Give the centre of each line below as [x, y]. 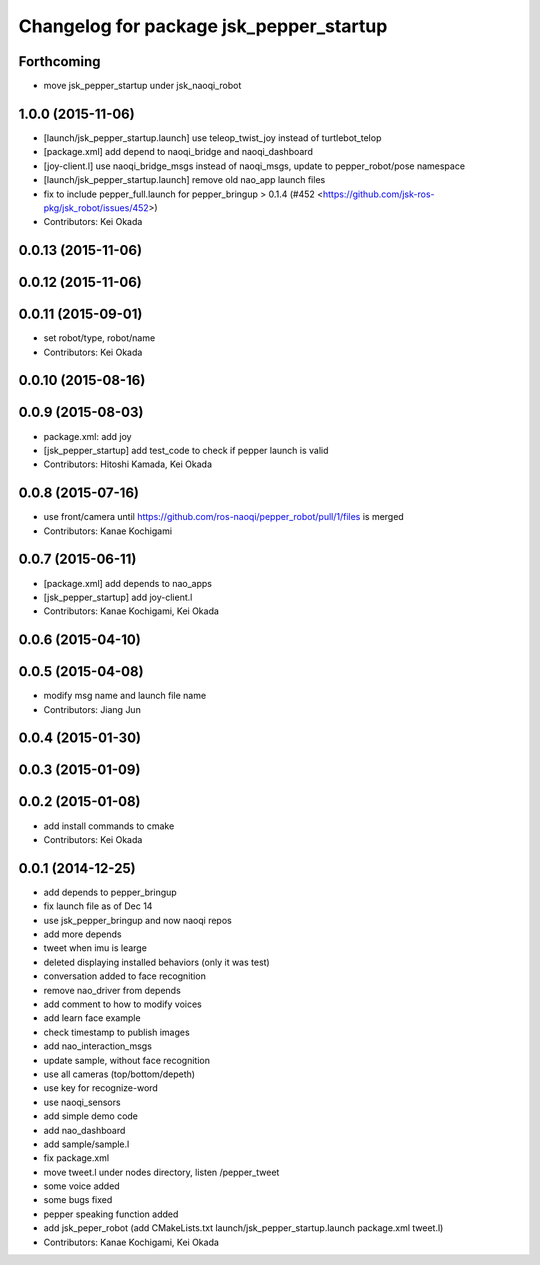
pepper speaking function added [111, 1214]
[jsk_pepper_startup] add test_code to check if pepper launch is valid [186, 450]
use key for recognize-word [101, 1088]
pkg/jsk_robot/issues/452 [96, 207]
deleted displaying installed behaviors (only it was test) [156, 962]
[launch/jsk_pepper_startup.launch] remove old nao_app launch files [184, 180]
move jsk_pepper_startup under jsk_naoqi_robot [142, 86]
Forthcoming [59, 61]
